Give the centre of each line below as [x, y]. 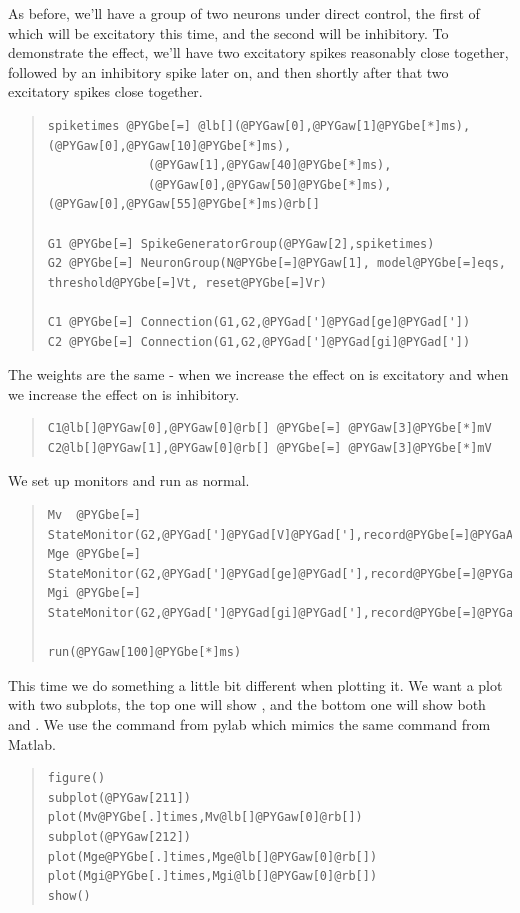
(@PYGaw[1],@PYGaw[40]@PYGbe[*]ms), [270, 165]
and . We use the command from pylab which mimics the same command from [249, 724]
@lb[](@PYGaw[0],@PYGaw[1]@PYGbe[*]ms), [334, 125]
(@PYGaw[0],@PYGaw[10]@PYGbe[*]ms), [169, 145]
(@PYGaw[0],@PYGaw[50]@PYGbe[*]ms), [270, 184]
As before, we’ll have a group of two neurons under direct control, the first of [244, 13]
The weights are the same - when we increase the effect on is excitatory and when [258, 374]
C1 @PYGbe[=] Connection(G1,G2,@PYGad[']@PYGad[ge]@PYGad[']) [259, 321]
